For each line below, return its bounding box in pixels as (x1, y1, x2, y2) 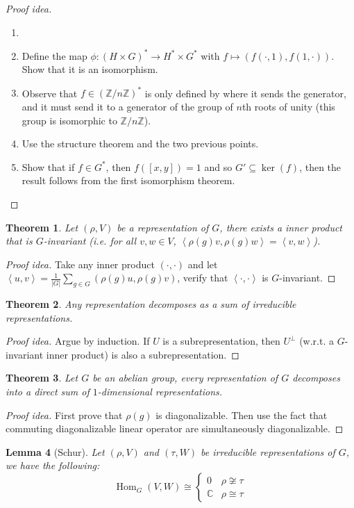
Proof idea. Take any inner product (6, 256, 155, 271)
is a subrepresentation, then (162, 334, 280, 348)
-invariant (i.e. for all (43, 233, 137, 248)
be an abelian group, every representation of (92, 370, 278, 385)
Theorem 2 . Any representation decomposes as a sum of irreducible (6, 297, 296, 311)
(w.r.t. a (299, 334, 334, 348)
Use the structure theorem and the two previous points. (22, 136, 259, 151)
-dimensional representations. (97, 384, 223, 399)
